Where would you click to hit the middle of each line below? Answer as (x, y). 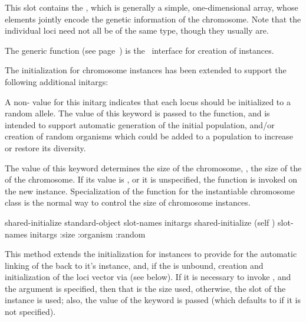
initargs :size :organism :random (88, 234)
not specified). (30, 312)
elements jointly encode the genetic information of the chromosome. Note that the (153, 19)
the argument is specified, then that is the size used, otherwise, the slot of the (145, 288)
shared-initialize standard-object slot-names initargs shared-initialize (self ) (140, 222)
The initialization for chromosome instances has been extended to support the (146, 70)
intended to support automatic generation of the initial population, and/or (140, 124)
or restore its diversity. (45, 147)
